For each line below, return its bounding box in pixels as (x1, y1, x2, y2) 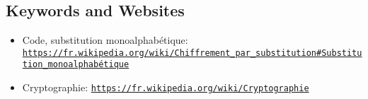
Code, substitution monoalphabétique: (22, 33, 188, 47)
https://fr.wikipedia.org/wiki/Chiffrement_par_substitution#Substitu (22, 47, 362, 58)
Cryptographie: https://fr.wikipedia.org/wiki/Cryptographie (22, 80, 309, 95)
